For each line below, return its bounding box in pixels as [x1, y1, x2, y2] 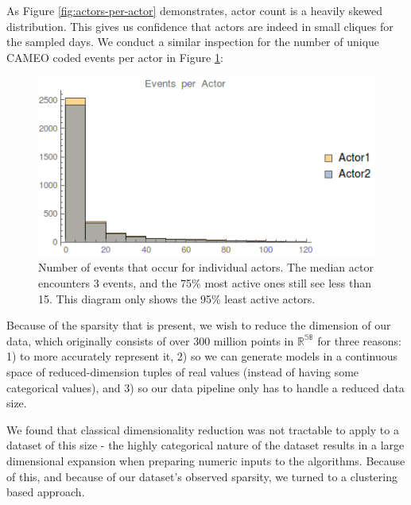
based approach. [6, 484, 85, 500]
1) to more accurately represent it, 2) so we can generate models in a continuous [6, 348, 397, 364]
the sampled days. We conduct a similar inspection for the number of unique [6, 33, 380, 50]
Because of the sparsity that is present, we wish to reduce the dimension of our [6, 317, 391, 333]
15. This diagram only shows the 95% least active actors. [38, 290, 316, 306]
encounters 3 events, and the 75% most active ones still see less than [38, 275, 372, 291]
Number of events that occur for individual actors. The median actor [38, 259, 374, 276]
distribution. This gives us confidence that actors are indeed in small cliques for [6, 17, 394, 34]
